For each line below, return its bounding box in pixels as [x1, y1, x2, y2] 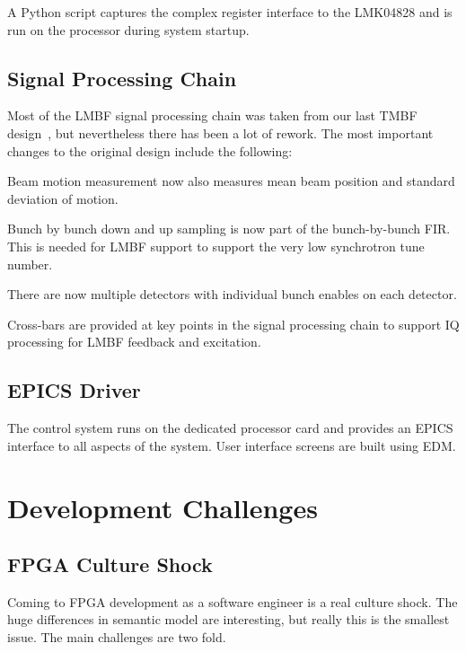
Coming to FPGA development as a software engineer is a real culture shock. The [7, 592, 458, 611]
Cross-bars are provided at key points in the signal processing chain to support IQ [7, 314, 460, 333]
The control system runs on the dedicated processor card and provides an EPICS [7, 419, 453, 437]
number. [7, 254, 53, 273]
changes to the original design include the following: [7, 141, 293, 160]
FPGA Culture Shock [7, 551, 213, 578]
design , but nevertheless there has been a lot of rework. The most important [7, 123, 434, 142]
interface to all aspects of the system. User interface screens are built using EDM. [7, 436, 456, 454]
